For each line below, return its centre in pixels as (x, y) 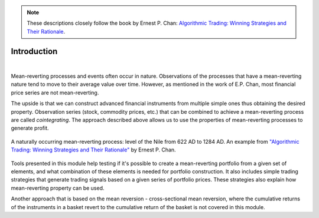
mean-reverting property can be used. (58, 188)
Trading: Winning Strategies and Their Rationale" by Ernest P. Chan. (94, 150)
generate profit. (30, 128)
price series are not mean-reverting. (55, 93)
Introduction (34, 51)
